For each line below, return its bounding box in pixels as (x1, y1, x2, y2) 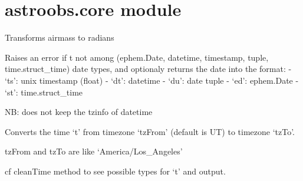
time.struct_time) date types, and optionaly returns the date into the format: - (5, 62, 292, 75)
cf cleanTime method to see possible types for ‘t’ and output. (5, 164, 226, 177)
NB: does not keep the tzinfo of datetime (5, 106, 153, 118)
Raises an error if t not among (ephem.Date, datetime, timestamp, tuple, (5, 51, 269, 63)
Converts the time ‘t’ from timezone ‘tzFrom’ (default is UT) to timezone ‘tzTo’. (5, 125, 295, 137)
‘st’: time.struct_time (5, 85, 83, 98)
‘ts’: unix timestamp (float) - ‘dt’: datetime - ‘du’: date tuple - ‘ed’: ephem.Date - (5, 74, 299, 86)
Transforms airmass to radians (5, 31, 114, 44)
